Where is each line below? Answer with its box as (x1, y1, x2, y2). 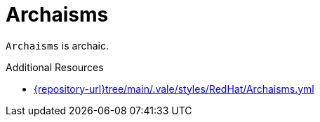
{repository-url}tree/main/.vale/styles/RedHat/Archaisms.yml (34, 82, 314, 95)
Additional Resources (6, 61, 104, 73)
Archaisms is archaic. (6, 39, 109, 52)
